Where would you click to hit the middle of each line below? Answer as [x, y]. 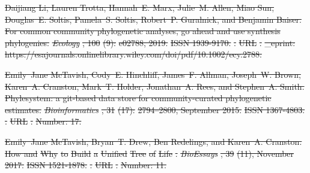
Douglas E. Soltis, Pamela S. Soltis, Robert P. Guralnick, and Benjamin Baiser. [153, 19]
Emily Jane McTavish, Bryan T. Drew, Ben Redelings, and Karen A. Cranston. [153, 141]
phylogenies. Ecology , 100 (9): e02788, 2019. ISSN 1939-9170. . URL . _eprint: [150, 42]
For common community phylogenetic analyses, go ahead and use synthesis [143, 31]
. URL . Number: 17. [43, 121]
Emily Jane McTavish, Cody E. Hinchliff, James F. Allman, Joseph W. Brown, [153, 74]
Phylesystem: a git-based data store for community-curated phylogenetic [138, 98]
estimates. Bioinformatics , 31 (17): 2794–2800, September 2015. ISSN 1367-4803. [155, 109]
